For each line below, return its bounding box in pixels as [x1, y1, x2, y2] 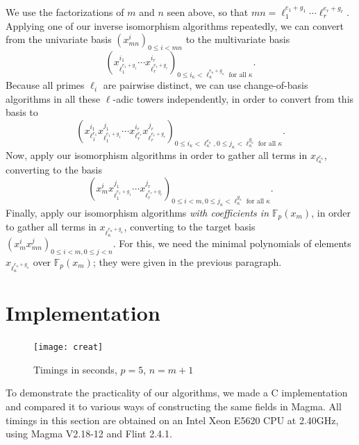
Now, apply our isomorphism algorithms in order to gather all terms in [6, 147, 308, 162]
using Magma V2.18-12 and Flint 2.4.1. [6, 426, 172, 441]
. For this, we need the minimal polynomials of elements [112, 236, 351, 251]
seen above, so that [167, 5, 249, 19]
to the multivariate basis [185, 32, 290, 47]
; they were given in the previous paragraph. [92, 254, 282, 269]
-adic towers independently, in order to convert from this [112, 91, 354, 106]
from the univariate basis [6, 32, 112, 47]
